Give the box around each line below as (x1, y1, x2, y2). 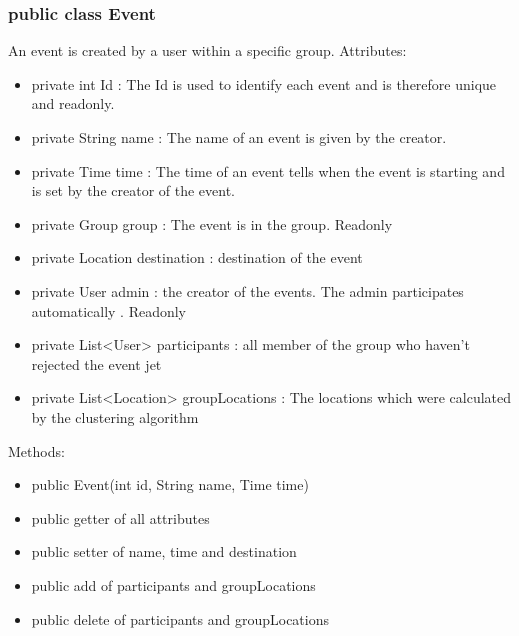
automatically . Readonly (31, 300, 187, 321)
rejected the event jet (31, 353, 162, 374)
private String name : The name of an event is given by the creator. (31, 127, 447, 147)
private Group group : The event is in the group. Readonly (31, 213, 393, 234)
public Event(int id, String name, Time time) (31, 474, 309, 495)
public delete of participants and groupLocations (31, 608, 329, 629)
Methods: (8, 440, 65, 461)
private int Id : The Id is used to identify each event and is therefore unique (31, 73, 497, 94)
